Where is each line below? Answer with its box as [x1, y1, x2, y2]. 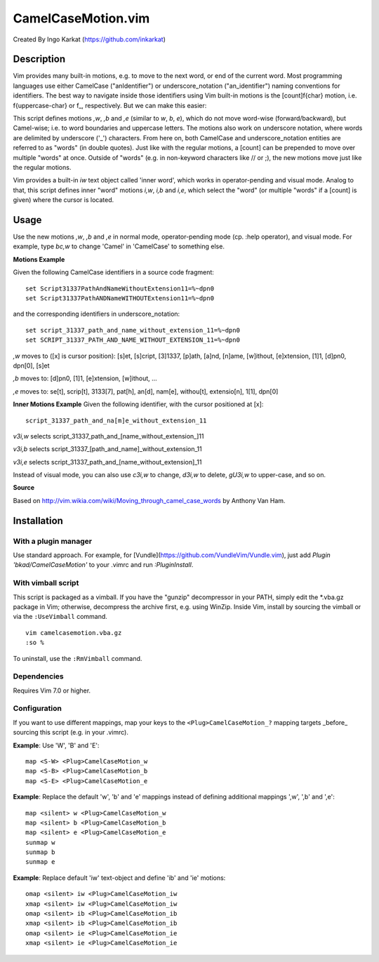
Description [13, 53, 66, 65]
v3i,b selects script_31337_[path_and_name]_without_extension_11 [13, 445, 203, 453]
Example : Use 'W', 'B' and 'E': [13, 741, 100, 749]
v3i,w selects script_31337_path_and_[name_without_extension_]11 [13, 432, 204, 440]
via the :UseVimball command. [13, 613, 108, 621]
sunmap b [25, 848, 55, 856]
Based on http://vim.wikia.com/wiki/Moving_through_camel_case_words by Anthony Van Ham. [13, 496, 286, 505]
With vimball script [13, 578, 79, 588]
